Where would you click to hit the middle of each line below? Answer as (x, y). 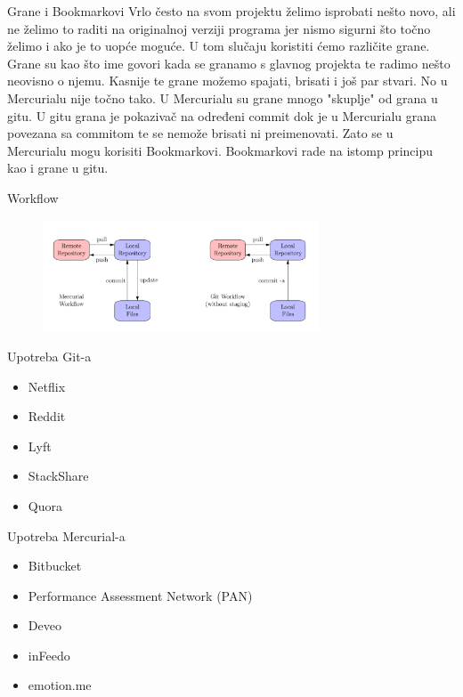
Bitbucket (55, 566)
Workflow (33, 197)
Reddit (47, 416)
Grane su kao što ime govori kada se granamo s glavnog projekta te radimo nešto (229, 63)
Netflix (47, 386)
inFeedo (49, 655)
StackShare (58, 476)
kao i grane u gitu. (58, 168)
